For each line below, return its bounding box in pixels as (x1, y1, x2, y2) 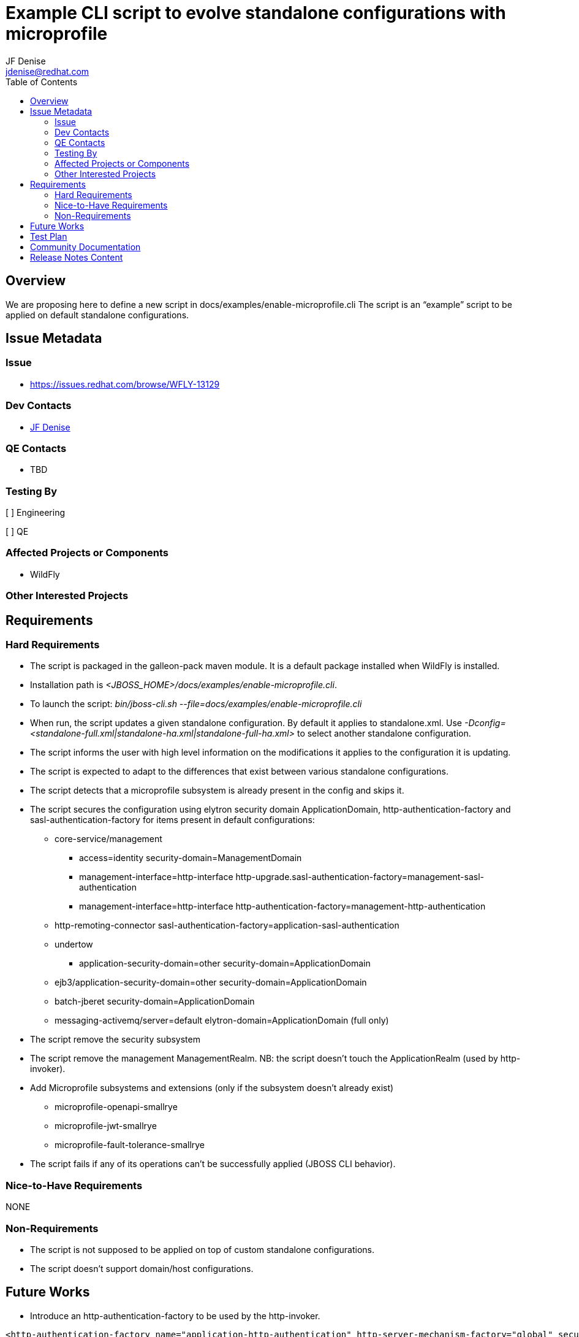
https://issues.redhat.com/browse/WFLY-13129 (30, 378, 220, 389)
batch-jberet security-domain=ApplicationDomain (55, 996, 255, 1007)
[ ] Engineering (6, 507, 66, 518)
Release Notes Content (30, 251, 123, 262)
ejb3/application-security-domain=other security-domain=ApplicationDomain (55, 977, 367, 988)
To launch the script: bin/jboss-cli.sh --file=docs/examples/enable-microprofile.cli (30, 699, 362, 710)
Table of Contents (6, 76, 78, 87)
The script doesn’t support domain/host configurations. (30, 1263, 254, 1274)
